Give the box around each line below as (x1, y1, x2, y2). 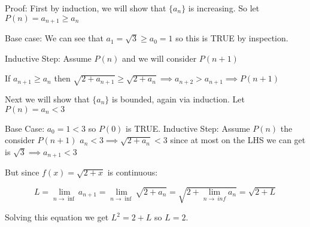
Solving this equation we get (5, 211, 109, 223)
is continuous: (107, 166, 158, 178)
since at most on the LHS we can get (170, 134, 306, 146)
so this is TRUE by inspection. (175, 32, 288, 44)
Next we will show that (5, 93, 90, 105)
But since (5, 166, 39, 178)
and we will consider (122, 52, 197, 64)
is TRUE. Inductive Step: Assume (126, 122, 250, 134)
